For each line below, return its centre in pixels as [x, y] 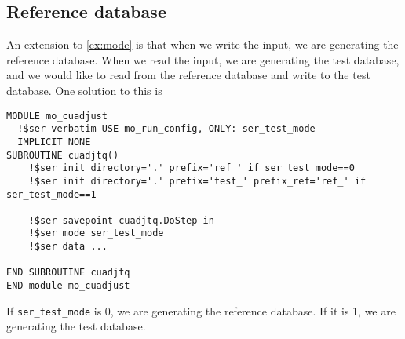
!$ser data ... [68, 247]
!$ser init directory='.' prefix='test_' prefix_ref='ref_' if [197, 181]
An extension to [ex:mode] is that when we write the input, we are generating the [202, 44]
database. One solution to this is [84, 90]
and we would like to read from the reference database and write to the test [188, 75]
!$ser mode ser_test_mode [96, 233]
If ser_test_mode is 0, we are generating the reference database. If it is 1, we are [201, 310]
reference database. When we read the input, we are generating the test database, [203, 59]
